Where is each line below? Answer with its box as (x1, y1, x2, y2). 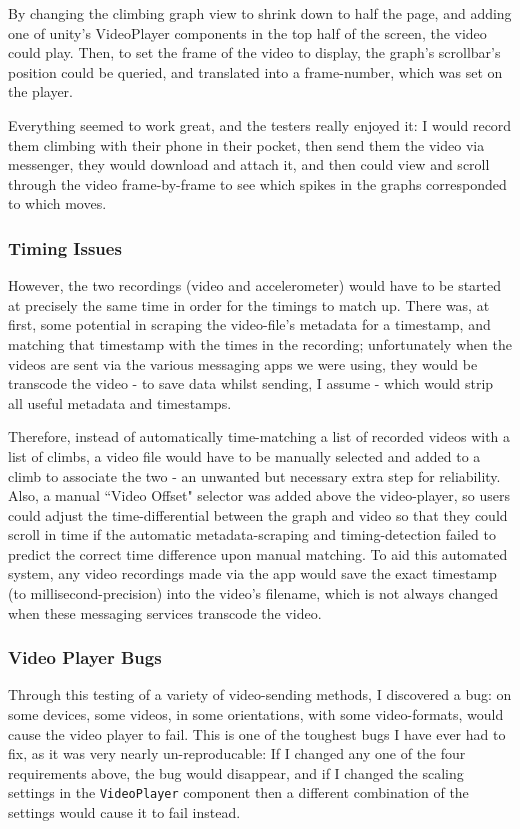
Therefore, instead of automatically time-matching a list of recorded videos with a (8, 426, 511, 447)
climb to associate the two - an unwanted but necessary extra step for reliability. (8, 465, 501, 486)
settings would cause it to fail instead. (8, 802, 241, 823)
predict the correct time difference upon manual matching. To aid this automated (8, 543, 508, 564)
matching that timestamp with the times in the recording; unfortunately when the (8, 333, 512, 354)
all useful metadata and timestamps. (8, 392, 232, 413)
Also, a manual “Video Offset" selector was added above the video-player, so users (8, 485, 511, 506)
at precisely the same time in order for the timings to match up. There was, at (8, 294, 490, 315)
